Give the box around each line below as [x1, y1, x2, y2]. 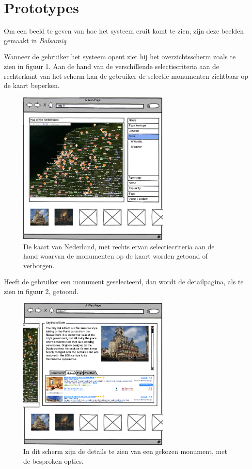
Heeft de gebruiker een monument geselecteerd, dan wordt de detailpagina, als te [4, 277, 244, 287]
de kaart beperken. [4, 80, 60, 90]
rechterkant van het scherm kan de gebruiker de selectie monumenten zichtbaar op [4, 70, 248, 81]
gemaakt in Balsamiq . [4, 35, 68, 45]
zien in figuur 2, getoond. [4, 286, 79, 296]
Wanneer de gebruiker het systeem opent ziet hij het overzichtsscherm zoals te [4, 52, 236, 62]
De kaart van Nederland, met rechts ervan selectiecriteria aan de [23, 241, 215, 251]
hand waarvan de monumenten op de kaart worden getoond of [23, 251, 208, 261]
